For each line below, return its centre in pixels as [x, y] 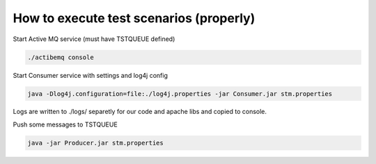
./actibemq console [61, 57]
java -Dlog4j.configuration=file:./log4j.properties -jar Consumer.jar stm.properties [180, 93]
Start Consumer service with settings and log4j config [91, 75]
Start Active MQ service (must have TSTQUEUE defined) [94, 39]
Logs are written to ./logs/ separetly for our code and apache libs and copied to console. [140, 112]
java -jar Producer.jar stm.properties [95, 143]
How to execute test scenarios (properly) [134, 18]
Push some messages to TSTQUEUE [65, 124]
